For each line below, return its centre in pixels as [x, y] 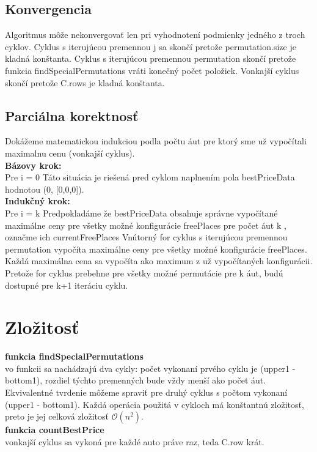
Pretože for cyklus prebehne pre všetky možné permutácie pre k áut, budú [144, 272]
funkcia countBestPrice [55, 430]
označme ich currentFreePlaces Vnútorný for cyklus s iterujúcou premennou [146, 237]
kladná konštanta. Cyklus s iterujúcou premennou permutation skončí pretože [151, 58]
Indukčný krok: [38, 201]
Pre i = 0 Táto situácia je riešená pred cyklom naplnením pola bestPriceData [150, 177]
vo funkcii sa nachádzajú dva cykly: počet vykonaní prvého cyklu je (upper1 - [150, 368]
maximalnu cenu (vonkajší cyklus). [70, 153]
